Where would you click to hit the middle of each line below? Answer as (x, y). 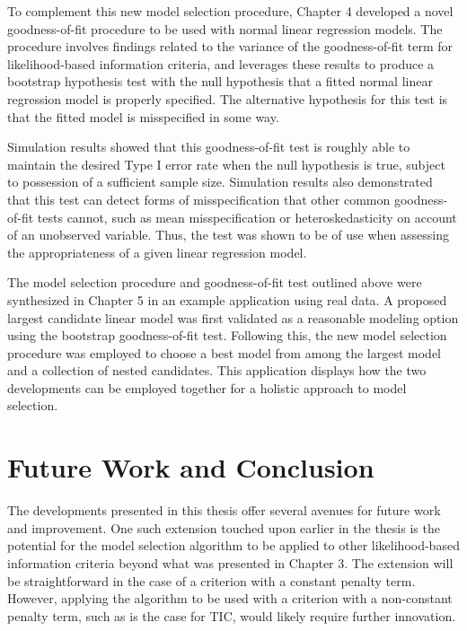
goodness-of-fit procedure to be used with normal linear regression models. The (225, 28)
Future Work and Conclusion (191, 467)
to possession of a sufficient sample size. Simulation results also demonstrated (220, 182)
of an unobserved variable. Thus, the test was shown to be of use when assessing (228, 235)
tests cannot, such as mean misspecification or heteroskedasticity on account (247, 217)
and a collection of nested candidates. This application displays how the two (217, 370)
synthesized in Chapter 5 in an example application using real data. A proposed (227, 299)
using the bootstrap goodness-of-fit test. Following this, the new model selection (227, 335)
